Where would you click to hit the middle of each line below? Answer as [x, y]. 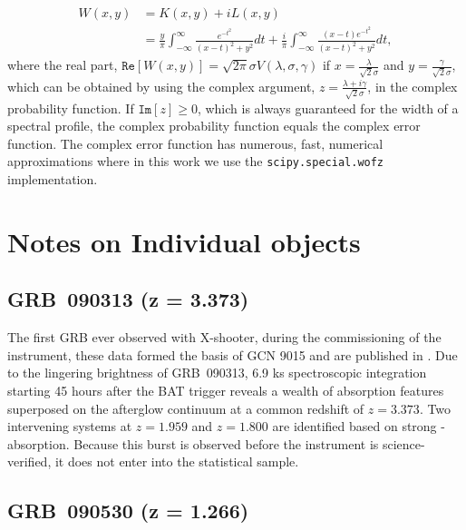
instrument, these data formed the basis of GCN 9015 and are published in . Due [233, 354]
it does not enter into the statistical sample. [177, 461]
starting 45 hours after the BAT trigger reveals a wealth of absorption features [226, 390]
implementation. [53, 178]
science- [403, 443]
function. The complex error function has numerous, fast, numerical [195, 143]
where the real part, [63, 65]
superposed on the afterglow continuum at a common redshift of [186, 408]
